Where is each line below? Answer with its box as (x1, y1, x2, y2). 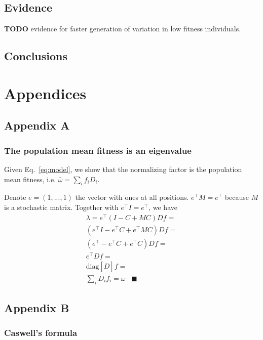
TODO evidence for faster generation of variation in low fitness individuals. (4, 23, 241, 34)
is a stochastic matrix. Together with (4, 201, 119, 212)
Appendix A (4, 117, 70, 133)
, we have (148, 201, 177, 212)
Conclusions (4, 48, 68, 64)
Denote (4, 192, 26, 202)
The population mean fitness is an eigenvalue (4, 144, 192, 156)
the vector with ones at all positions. (75, 192, 189, 202)
